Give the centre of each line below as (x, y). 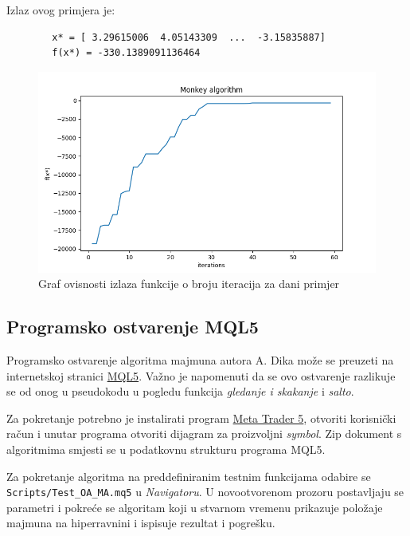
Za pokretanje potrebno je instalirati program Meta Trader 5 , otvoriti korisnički (201, 418)
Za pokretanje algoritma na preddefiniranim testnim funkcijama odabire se (189, 476)
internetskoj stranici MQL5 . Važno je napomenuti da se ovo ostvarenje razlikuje (201, 375)
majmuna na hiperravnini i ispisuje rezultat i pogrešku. (141, 523)
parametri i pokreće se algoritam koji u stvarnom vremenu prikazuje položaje (195, 507)
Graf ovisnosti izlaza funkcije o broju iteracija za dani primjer (189, 284)
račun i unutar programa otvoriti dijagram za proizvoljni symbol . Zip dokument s (204, 434)
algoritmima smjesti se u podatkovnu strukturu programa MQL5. (166, 449)
